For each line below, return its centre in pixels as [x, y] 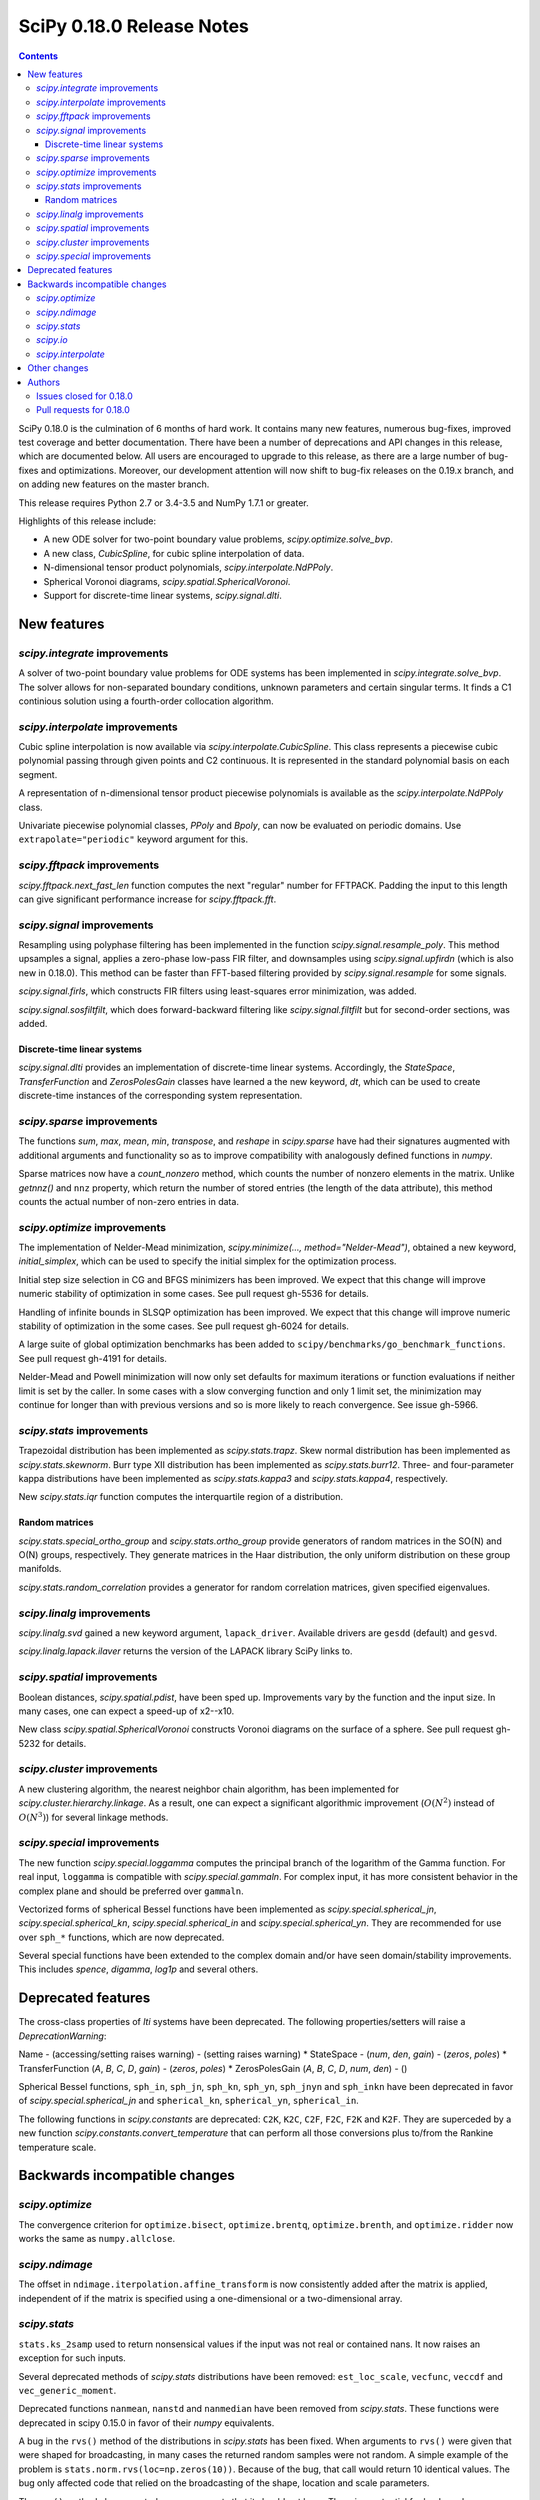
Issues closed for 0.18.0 [85, 396]
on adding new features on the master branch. [114, 484]
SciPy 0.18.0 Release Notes [134, 26]
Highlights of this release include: [87, 521]
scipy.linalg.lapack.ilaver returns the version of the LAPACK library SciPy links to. [186, 1651]
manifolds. [40, 1569]
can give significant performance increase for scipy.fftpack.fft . [147, 899]
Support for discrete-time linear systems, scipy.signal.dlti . [162, 595]
